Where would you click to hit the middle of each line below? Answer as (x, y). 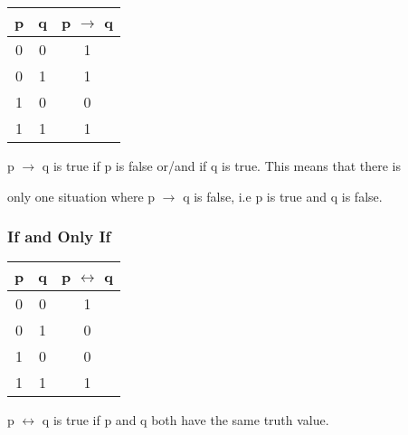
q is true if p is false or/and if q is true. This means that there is (222, 165)
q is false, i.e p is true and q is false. (283, 196)
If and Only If (59, 236)
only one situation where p (81, 196)
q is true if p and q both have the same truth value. (185, 420)
